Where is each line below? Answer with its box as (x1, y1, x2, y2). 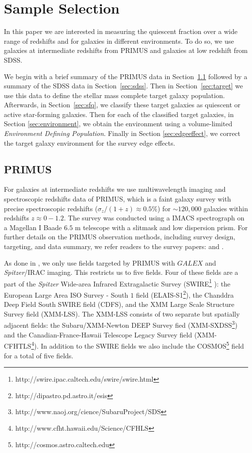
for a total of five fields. (4, 350, 74, 360)
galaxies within (204, 203, 248, 213)
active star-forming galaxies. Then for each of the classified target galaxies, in (4, 109, 234, 119)
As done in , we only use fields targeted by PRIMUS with (4, 257, 175, 268)
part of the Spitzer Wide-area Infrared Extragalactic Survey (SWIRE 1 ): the (4, 277, 231, 288)
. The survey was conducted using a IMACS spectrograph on (63, 213, 245, 223)
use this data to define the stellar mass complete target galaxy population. (4, 90, 225, 100)
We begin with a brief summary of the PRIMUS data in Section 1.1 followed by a (4, 71, 248, 81)
